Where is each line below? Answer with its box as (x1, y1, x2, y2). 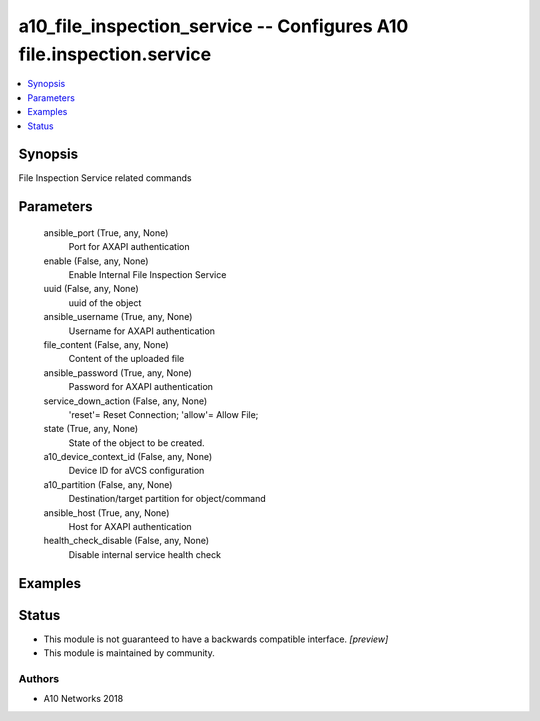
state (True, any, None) (43, 423, 139, 435)
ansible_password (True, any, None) (43, 366, 192, 379)
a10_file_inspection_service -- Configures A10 (18, 15, 409, 37)
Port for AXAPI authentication (68, 241, 190, 253)
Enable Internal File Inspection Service (68, 269, 227, 280)
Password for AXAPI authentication (68, 381, 214, 393)
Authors (18, 671, 60, 685)
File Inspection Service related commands (18, 172, 192, 184)
